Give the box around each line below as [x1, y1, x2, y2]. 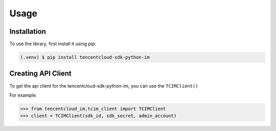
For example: [9, 92, 37, 98]
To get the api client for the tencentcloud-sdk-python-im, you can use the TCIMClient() [9, 82, 198, 89]
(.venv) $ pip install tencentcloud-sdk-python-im [20, 54, 150, 60]
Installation [9, 27, 46, 36]
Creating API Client [9, 69, 72, 78]
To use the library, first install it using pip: [9, 41, 97, 47]
